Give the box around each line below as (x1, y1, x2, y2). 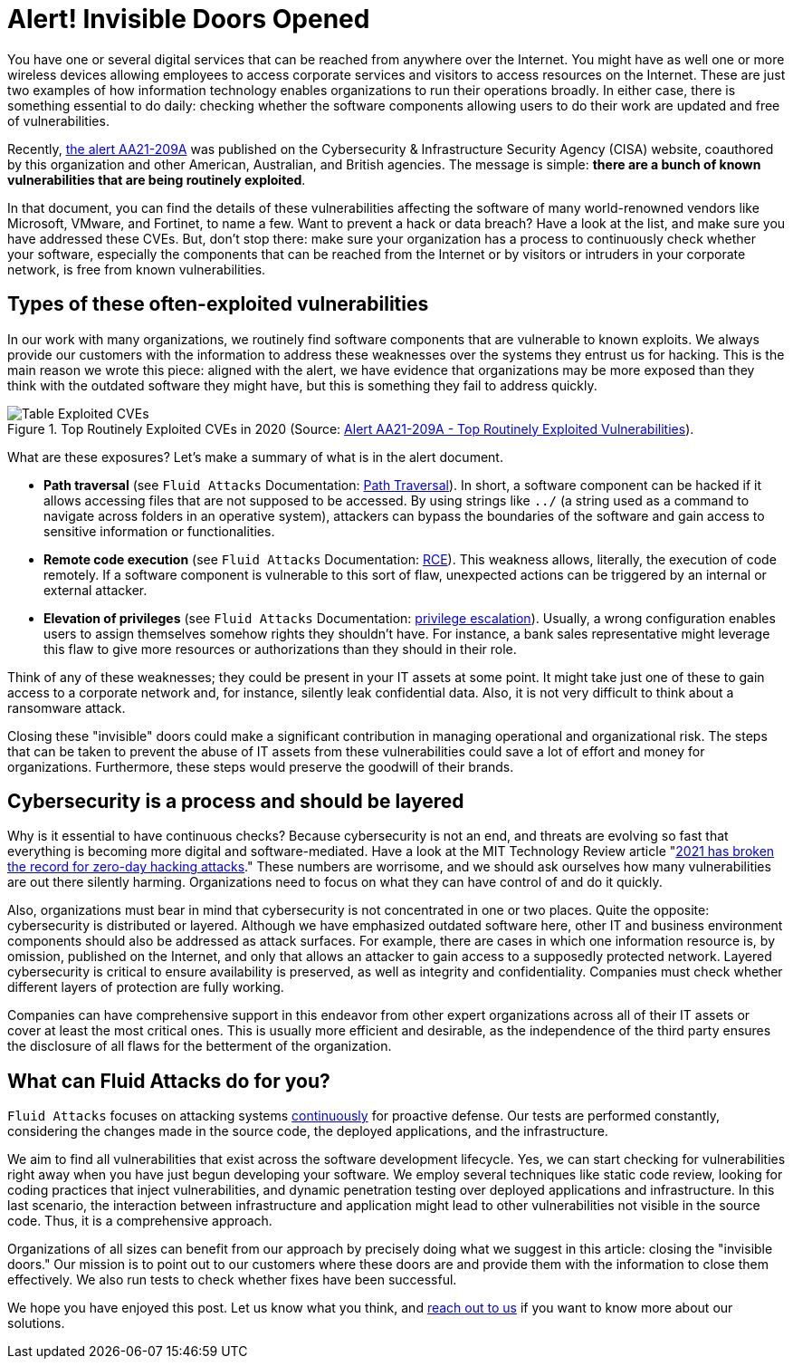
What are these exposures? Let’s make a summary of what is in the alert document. (7, 448, 503, 465)
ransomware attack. (7, 699, 126, 716)
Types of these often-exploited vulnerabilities (7, 293, 429, 316)
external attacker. (43, 582, 148, 598)
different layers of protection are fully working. (7, 979, 284, 996)
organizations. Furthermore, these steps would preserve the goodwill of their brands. (7, 758, 514, 774)
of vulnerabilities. (7, 112, 110, 129)
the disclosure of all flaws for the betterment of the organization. (7, 1038, 392, 1054)
